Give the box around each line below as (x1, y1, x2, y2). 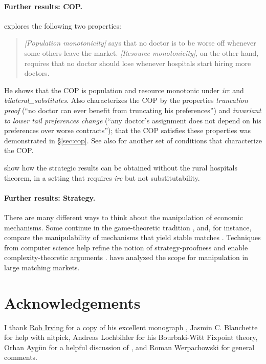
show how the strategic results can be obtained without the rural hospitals (4, 162, 238, 173)
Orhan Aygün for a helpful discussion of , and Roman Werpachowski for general (4, 341, 255, 352)
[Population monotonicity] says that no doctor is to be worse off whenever (24, 37, 256, 48)
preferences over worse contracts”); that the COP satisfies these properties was (4, 125, 251, 136)
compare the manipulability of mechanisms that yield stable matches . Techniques (4, 232, 261, 243)
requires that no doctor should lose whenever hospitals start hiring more (24, 57, 251, 68)
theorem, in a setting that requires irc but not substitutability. (4, 172, 200, 183)
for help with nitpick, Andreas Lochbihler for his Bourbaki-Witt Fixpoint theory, (4, 332, 258, 342)
